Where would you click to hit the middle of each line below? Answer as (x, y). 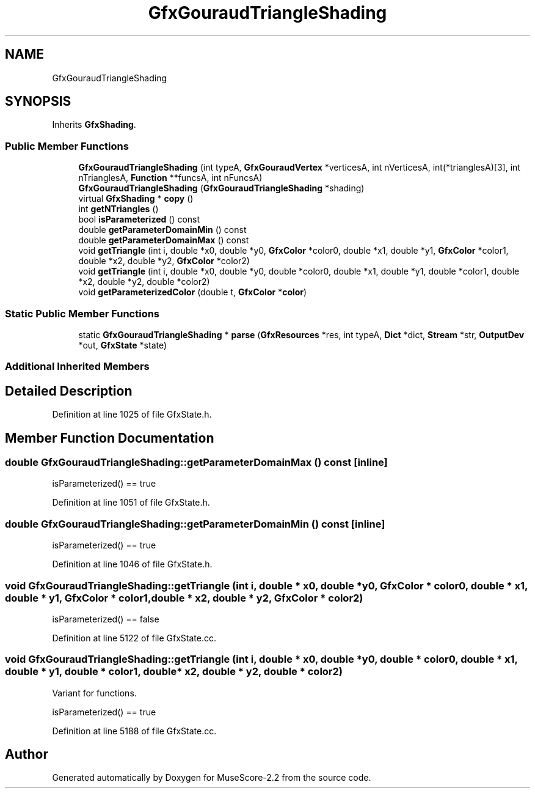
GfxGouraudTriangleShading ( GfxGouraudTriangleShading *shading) (221, 188)
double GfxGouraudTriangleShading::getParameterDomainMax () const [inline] (196, 462)
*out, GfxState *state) (123, 345)
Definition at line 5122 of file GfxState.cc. (134, 638)
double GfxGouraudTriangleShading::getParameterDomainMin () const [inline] (195, 524)
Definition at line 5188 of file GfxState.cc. (134, 731)
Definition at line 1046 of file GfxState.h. (132, 564)
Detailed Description (69, 391)
